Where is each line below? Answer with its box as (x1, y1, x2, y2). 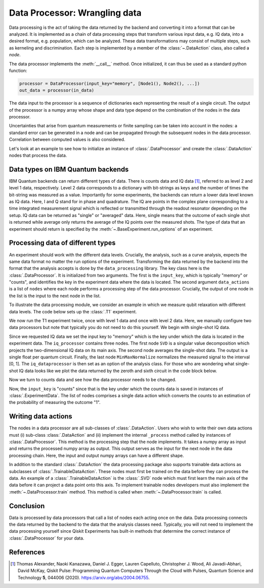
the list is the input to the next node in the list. (9, 293, 101, 299)
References (9, 548, 45, 556)
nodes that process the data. (9, 152, 67, 158)
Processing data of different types (9, 239, 116, 247)
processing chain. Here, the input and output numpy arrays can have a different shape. (9, 452, 184, 458)
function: (9, 68, 27, 73)
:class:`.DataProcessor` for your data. (9, 535, 85, 541)
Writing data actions (9, 412, 73, 421)
